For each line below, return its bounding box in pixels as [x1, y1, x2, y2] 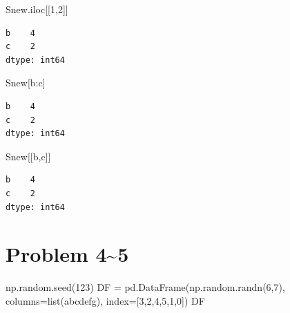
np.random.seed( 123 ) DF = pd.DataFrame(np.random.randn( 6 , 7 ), [6, 280, 285, 294]
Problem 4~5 [6, 240, 129, 268]
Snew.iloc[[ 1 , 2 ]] [6, 2, 68, 16]
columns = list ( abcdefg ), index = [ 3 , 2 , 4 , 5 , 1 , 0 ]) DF [6, 293, 205, 307]
